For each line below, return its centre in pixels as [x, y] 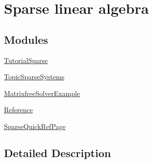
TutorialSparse [26, 60]
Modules [26, 39]
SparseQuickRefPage [35, 126]
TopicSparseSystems [34, 77]
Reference [18, 110]
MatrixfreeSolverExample [42, 93]
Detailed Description [58, 152]
